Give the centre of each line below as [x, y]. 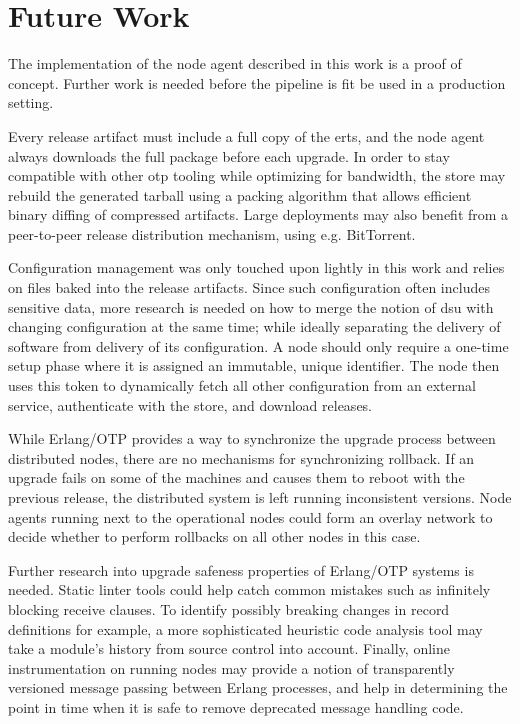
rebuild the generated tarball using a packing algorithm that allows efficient [240, 194]
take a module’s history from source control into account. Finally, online [229, 648]
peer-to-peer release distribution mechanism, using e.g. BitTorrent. [212, 233]
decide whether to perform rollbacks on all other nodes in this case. [214, 536]
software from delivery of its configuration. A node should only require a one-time [258, 345]
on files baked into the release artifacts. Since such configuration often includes [249, 287]
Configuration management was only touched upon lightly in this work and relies [256, 267]
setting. [31, 102]
